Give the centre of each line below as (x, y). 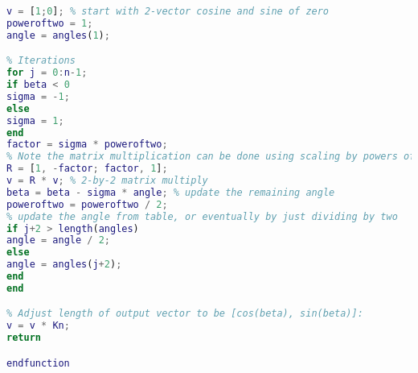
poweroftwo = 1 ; (50, 23)
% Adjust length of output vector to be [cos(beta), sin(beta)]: (185, 314)
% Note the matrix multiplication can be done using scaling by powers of (211, 157)
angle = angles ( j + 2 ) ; (64, 265)
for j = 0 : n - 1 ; (47, 73)
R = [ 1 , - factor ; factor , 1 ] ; (87, 169)
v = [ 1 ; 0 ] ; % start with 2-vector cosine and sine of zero (168, 11)
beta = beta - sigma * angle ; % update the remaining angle (171, 192)
